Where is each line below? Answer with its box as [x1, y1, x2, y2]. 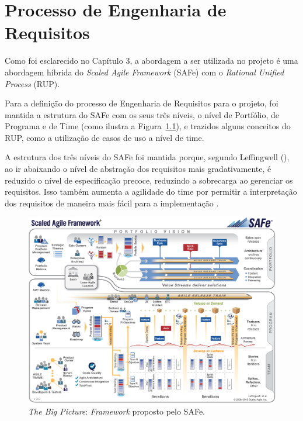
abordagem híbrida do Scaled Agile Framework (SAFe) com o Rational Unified [5, 65, 284, 78]
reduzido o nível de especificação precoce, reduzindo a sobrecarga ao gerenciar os [5, 174, 293, 186]
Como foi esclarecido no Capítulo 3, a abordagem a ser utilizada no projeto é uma [5, 54, 298, 67]
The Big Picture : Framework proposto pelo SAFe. [28, 405, 205, 417]
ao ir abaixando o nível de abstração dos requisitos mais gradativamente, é [5, 163, 271, 175]
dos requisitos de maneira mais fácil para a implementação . [5, 196, 219, 209]
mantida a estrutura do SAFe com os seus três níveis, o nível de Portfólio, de [5, 108, 279, 120]
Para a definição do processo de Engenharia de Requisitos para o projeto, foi [5, 97, 278, 109]
